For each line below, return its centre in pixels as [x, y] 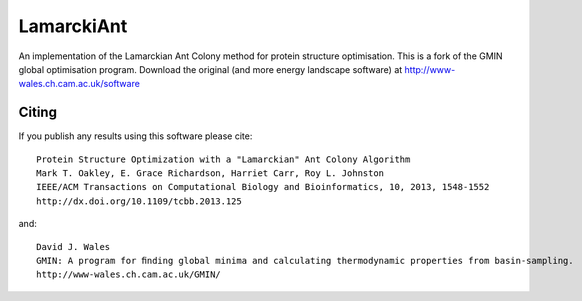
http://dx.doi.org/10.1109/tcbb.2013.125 [139, 201]
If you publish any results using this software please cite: [135, 136]
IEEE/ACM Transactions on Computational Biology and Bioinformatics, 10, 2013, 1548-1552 [263, 187]
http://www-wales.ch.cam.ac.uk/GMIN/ [129, 274]
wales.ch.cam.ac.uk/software [79, 84]
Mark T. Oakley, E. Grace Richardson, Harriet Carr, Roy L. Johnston [210, 173]
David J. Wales [73, 246]
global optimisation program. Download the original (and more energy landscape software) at [210, 69]
